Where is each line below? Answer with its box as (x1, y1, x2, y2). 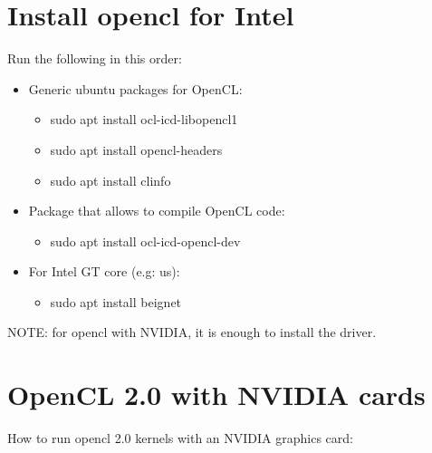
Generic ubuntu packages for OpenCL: (28, 79, 243, 98)
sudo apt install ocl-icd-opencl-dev (50, 231, 241, 250)
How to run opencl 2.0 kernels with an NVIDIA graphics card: (7, 429, 354, 448)
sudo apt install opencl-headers (50, 140, 223, 159)
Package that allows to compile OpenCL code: (28, 201, 285, 220)
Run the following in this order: (7, 49, 182, 68)
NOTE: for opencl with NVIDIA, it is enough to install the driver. (7, 323, 377, 342)
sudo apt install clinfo (50, 170, 171, 189)
